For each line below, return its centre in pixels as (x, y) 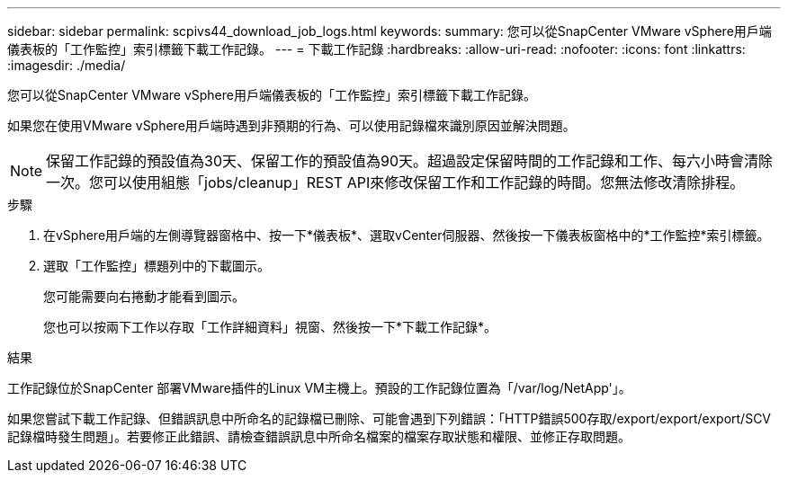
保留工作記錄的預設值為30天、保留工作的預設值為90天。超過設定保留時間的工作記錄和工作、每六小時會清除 (410, 161)
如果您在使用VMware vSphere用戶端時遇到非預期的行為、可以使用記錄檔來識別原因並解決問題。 (291, 125)
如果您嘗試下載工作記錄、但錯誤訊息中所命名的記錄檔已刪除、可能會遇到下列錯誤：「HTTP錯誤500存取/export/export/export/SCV (390, 418)
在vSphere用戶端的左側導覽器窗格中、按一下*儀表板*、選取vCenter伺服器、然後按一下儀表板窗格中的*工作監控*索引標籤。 (407, 235)
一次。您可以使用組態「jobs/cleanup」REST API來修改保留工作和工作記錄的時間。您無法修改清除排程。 (395, 182)
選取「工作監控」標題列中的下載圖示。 (157, 266)
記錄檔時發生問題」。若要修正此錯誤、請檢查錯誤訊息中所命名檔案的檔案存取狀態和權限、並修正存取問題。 (319, 436)
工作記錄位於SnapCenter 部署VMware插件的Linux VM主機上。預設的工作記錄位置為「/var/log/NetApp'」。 (319, 388)
